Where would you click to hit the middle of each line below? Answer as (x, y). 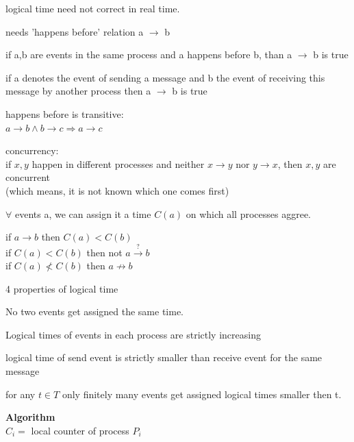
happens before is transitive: (65, 113)
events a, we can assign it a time (83, 213)
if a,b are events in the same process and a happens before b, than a (149, 54)
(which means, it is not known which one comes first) (117, 190)
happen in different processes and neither (118, 163)
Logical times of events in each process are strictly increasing (133, 334)
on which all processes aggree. (249, 213)
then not (104, 252)
